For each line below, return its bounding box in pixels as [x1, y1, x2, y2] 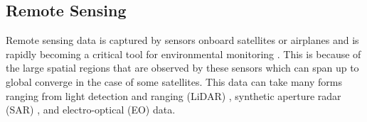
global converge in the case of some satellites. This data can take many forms [6, 74, 342, 89]
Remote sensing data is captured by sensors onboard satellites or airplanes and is [6, 33, 359, 48]
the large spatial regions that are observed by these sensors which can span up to [6, 60, 359, 75]
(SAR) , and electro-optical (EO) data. [6, 102, 176, 117]
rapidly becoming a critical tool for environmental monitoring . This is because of [6, 46, 361, 61]
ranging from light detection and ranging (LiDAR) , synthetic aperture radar [6, 88, 341, 103]
